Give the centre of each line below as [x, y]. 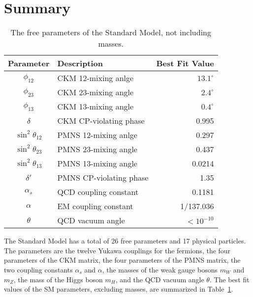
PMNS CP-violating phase [103, 178]
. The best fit [229, 279]
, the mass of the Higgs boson [58, 279]
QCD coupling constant [98, 192]
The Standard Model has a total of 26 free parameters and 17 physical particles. [125, 241]
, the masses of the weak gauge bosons [160, 269]
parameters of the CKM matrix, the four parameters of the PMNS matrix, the [122, 260]
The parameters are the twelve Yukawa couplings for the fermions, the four [117, 250]
